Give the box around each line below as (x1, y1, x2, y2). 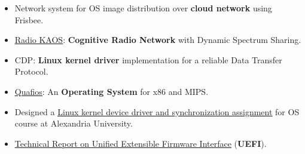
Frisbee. (14, 13, 44, 26)
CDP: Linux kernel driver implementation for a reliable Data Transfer (14, 53, 282, 66)
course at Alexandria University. (14, 117, 133, 130)
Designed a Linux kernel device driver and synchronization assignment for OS (14, 105, 300, 118)
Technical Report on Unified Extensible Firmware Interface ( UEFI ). (14, 137, 267, 149)
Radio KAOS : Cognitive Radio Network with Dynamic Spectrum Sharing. (14, 33, 301, 46)
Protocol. (14, 65, 48, 78)
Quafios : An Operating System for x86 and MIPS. (14, 85, 209, 97)
